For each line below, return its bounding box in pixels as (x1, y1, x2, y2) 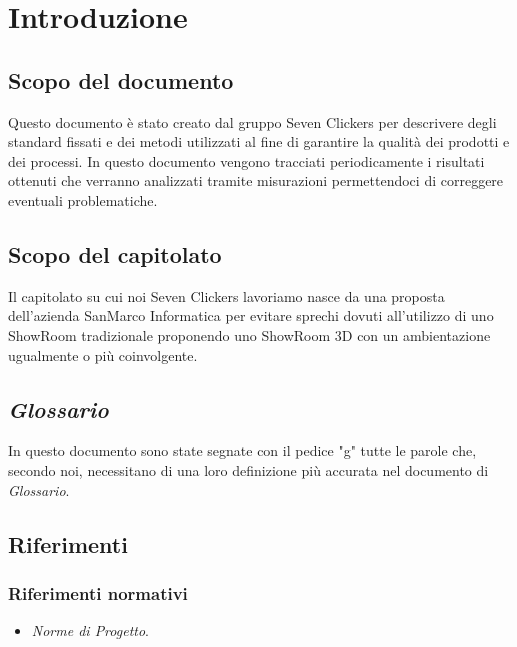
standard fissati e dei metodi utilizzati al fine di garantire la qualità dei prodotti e (8, 131, 510, 152)
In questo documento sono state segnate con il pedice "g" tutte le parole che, (8, 440, 477, 461)
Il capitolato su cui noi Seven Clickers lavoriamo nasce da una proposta (8, 285, 445, 306)
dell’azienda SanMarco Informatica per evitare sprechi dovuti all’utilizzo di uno (8, 305, 494, 326)
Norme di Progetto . (31, 620, 149, 641)
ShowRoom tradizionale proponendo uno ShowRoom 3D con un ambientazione (8, 324, 491, 345)
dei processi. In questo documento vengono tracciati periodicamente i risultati (8, 150, 485, 171)
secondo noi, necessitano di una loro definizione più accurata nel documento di (8, 459, 489, 480)
